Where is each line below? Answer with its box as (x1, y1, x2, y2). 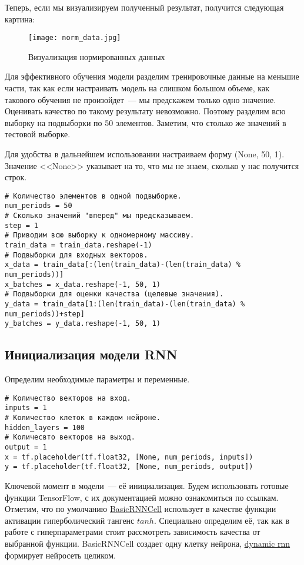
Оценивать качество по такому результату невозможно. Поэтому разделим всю (5, 105, 286, 117)
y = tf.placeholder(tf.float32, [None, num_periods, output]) (5, 462, 253, 471)
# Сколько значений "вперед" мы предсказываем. (5, 212, 195, 220)
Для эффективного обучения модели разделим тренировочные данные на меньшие (5, 70, 299, 82)
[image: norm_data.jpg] (28, 34, 121, 42)
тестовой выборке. (5, 128, 71, 140)
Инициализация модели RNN (5, 345, 178, 364)
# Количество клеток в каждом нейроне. (5, 414, 161, 422)
